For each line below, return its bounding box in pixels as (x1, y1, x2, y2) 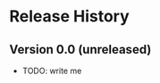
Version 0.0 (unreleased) (9, 42, 152, 57)
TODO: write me (21, 65, 82, 76)
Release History (9, 6, 130, 27)
